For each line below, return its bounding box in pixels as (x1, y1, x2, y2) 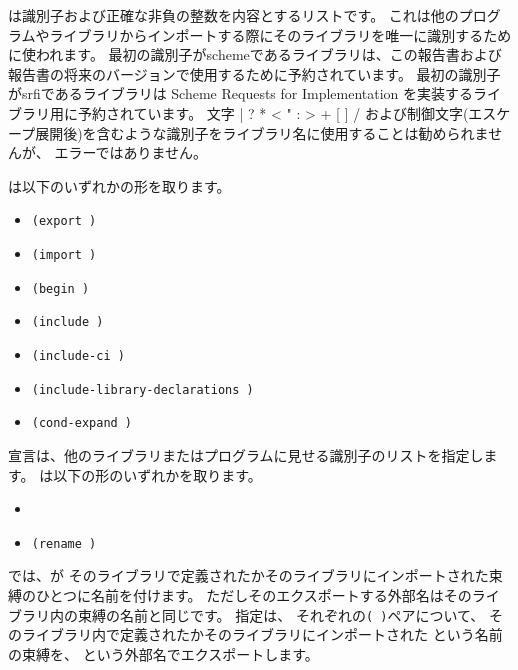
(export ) (31, 214, 97, 229)
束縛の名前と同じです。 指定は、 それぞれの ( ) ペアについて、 (77, 604, 485, 625)
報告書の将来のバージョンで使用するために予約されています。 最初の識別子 (8, 63, 501, 84)
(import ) (31, 248, 97, 262)
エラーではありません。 (54, 142, 208, 163)
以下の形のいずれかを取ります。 (53, 464, 262, 485)
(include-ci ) (31, 348, 125, 363)
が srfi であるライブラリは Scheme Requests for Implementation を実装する (8, 83, 474, 104)
